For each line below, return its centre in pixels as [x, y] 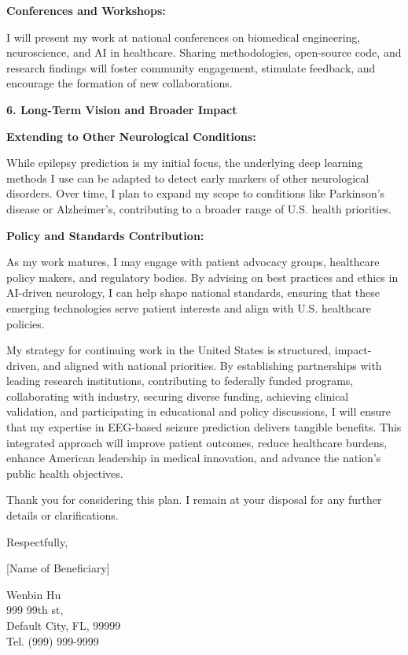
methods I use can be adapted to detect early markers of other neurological [188, 178]
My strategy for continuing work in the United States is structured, [169, 350]
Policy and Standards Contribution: [105, 235]
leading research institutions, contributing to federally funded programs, [180, 381]
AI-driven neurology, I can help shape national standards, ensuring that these [193, 292]
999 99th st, [35, 610]
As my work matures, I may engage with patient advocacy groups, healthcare [193, 262]
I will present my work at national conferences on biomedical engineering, [184, 37]
